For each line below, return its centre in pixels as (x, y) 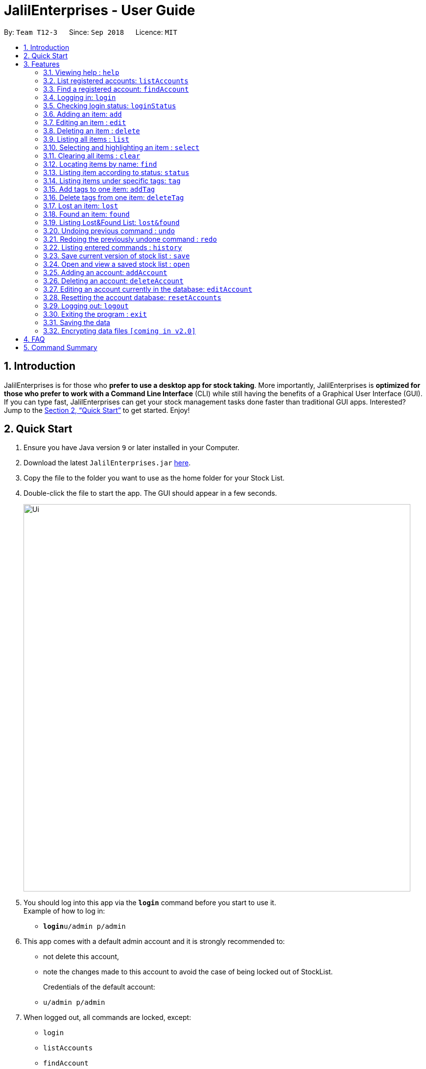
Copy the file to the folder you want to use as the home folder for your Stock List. (154, 478)
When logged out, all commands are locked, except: (107, 1018)
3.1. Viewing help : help (81, 72)
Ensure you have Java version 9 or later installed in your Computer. (131, 448)
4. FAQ (34, 339)
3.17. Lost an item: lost (81, 205)
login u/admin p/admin (84, 927)
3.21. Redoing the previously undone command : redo (130, 239)
